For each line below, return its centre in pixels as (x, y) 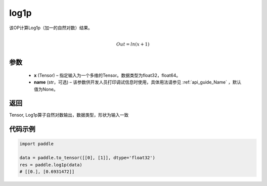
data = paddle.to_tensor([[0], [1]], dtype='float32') (87, 158)
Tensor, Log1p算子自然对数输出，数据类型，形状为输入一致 (69, 115)
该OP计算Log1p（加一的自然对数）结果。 (51, 28)
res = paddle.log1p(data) (51, 165)
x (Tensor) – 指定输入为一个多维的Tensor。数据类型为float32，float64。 (107, 75)
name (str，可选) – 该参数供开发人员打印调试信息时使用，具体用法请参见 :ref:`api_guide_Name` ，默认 (138, 82)
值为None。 (46, 89)
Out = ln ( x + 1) (133, 44)
